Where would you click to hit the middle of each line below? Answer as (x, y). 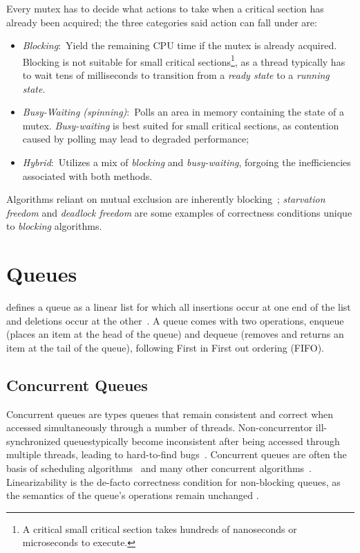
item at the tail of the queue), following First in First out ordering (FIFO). (165, 347)
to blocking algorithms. (54, 226)
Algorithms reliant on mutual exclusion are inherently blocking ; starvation (166, 199)
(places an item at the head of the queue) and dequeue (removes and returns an (175, 334)
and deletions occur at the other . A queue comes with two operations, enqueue (175, 320)
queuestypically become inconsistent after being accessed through (202, 441)
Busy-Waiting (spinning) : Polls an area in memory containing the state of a (183, 112)
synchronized (34, 441)
